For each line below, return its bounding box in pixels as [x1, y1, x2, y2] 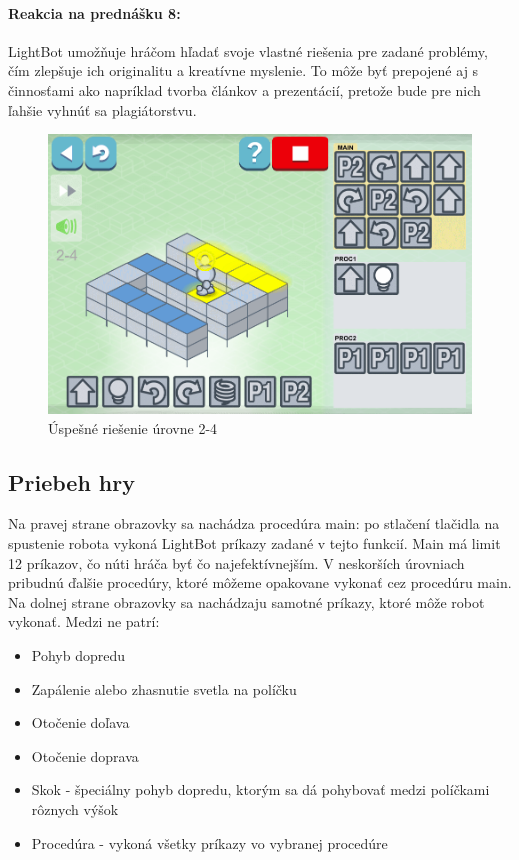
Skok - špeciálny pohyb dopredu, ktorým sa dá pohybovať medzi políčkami [31, 779, 490, 800]
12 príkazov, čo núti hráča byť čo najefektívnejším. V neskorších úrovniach [8, 552, 465, 573]
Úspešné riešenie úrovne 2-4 [48, 417, 218, 438]
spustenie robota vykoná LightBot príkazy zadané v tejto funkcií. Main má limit [8, 533, 501, 553]
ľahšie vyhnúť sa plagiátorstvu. [8, 99, 197, 120]
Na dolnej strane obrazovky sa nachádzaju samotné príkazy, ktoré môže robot [8, 591, 485, 612]
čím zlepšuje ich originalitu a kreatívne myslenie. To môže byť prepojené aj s [8, 60, 479, 81]
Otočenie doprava [31, 745, 139, 766]
